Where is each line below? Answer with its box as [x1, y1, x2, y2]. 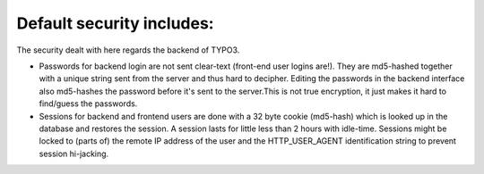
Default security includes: [16, 13, 214, 33]
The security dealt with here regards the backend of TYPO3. [16, 45, 240, 55]
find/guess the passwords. [39, 98, 138, 109]
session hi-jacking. [39, 148, 109, 159]
